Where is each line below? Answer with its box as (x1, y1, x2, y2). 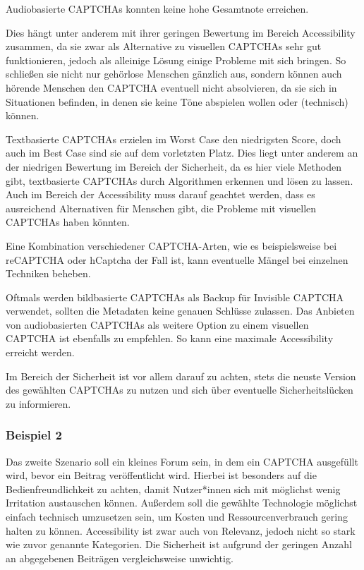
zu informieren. (6, 396, 71, 411)
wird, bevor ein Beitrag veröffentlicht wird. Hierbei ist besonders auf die (6, 468, 317, 483)
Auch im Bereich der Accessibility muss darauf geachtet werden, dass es (6, 187, 315, 202)
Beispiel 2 (6, 426, 62, 444)
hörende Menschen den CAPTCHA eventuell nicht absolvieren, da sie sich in (6, 80, 337, 95)
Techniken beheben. (6, 266, 91, 281)
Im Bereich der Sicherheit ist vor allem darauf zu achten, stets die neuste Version (6, 368, 356, 383)
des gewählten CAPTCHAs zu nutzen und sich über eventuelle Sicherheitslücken (6, 382, 353, 397)
